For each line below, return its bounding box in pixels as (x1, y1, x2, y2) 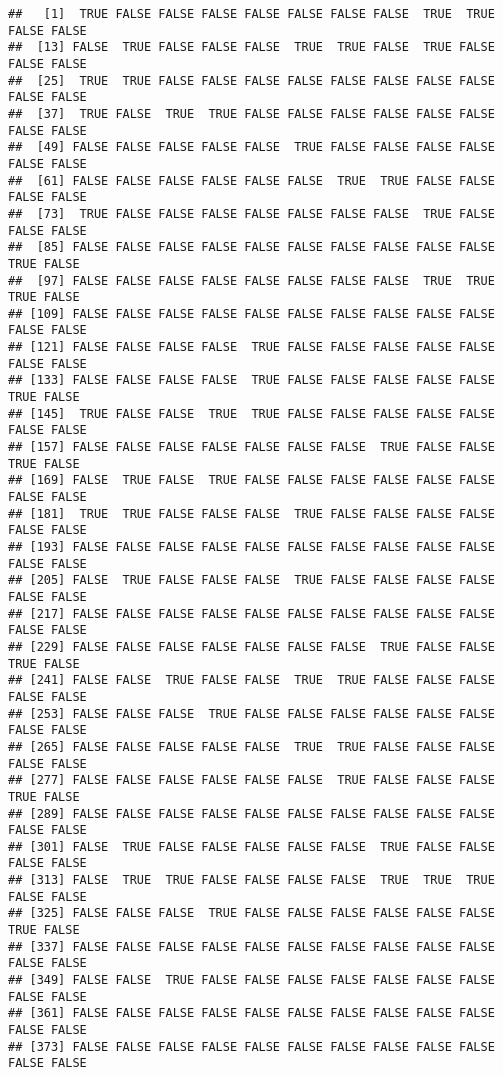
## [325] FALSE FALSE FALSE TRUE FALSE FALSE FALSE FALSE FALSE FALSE (8, 906, 495, 921)
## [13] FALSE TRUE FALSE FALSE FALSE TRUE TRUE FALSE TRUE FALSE (8, 40, 495, 55)
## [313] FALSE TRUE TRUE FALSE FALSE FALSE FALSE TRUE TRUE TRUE (8, 873, 495, 888)
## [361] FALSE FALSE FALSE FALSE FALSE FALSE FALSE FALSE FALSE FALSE (8, 1006, 495, 1021)
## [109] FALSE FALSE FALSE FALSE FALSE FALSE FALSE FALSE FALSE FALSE (8, 306, 495, 321)
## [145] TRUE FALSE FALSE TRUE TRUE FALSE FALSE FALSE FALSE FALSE (8, 406, 495, 421)
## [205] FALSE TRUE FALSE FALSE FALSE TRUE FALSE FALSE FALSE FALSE (8, 573, 495, 588)
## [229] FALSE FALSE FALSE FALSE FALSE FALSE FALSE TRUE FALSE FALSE (8, 639, 495, 654)
